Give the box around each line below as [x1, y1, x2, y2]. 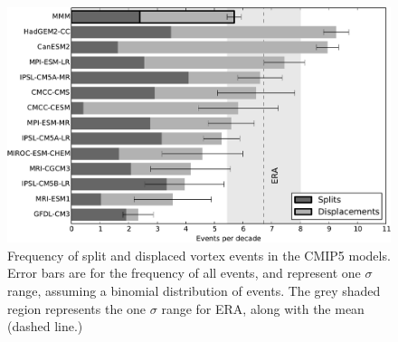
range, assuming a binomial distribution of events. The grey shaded [7, 281, 381, 300]
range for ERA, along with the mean [161, 299, 365, 318]
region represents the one [7, 299, 147, 318]
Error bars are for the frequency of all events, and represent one [7, 263, 361, 282]
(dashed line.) [7, 317, 83, 336]
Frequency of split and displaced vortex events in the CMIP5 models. [7, 245, 391, 264]
